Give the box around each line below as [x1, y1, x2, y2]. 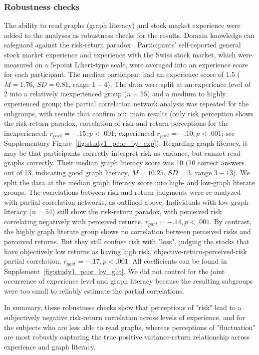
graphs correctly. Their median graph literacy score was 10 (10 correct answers [4, 157, 245, 168]
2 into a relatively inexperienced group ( [4, 88, 127, 99]
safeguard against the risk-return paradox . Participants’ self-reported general [4, 39, 241, 50]
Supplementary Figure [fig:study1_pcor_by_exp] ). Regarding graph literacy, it [4, 138, 248, 148]
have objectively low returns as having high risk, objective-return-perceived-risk [4, 246, 247, 256]
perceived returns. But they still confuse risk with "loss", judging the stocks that [4, 236, 250, 246]
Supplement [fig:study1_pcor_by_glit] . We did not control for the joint [4, 266, 225, 276]
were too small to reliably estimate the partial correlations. [4, 285, 184, 296]
